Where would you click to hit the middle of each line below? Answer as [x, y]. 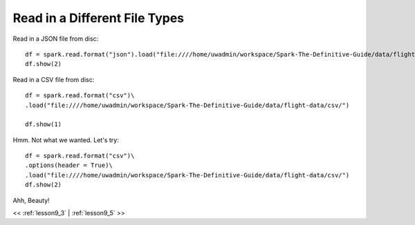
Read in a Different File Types [99, 18]
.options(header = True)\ [69, 165]
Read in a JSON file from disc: [56, 39]
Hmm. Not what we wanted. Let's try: [66, 140]
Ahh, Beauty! [31, 200]
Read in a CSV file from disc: [54, 79]
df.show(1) [44, 125]
